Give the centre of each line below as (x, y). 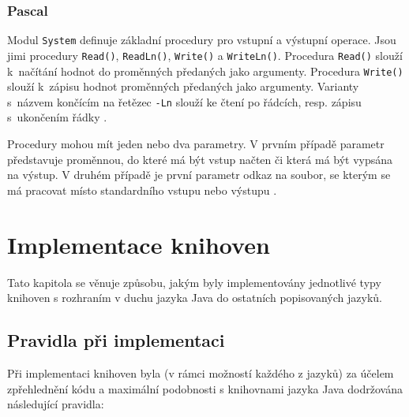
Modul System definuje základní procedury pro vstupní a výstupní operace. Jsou (202, 40)
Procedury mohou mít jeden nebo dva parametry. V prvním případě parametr (196, 144)
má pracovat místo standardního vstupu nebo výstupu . (142, 190)
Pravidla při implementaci (116, 340)
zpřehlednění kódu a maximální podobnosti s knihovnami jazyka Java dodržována (205, 388)
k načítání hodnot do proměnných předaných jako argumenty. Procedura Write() (205, 71)
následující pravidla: (56, 404)
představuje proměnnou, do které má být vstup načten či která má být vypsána (200, 159)
